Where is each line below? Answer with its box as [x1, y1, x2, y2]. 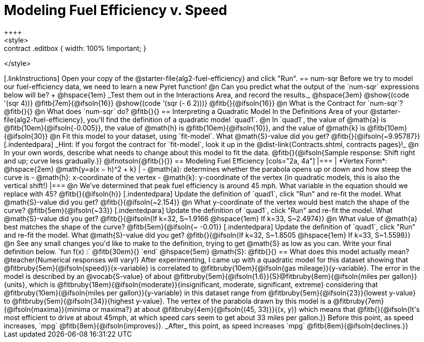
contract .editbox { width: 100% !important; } [4, 44, 146, 52]
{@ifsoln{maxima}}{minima [4, 305, 90, 313]
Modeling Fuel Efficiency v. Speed [4, 2, 227, 18]
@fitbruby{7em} [333, 296, 384, 305]
